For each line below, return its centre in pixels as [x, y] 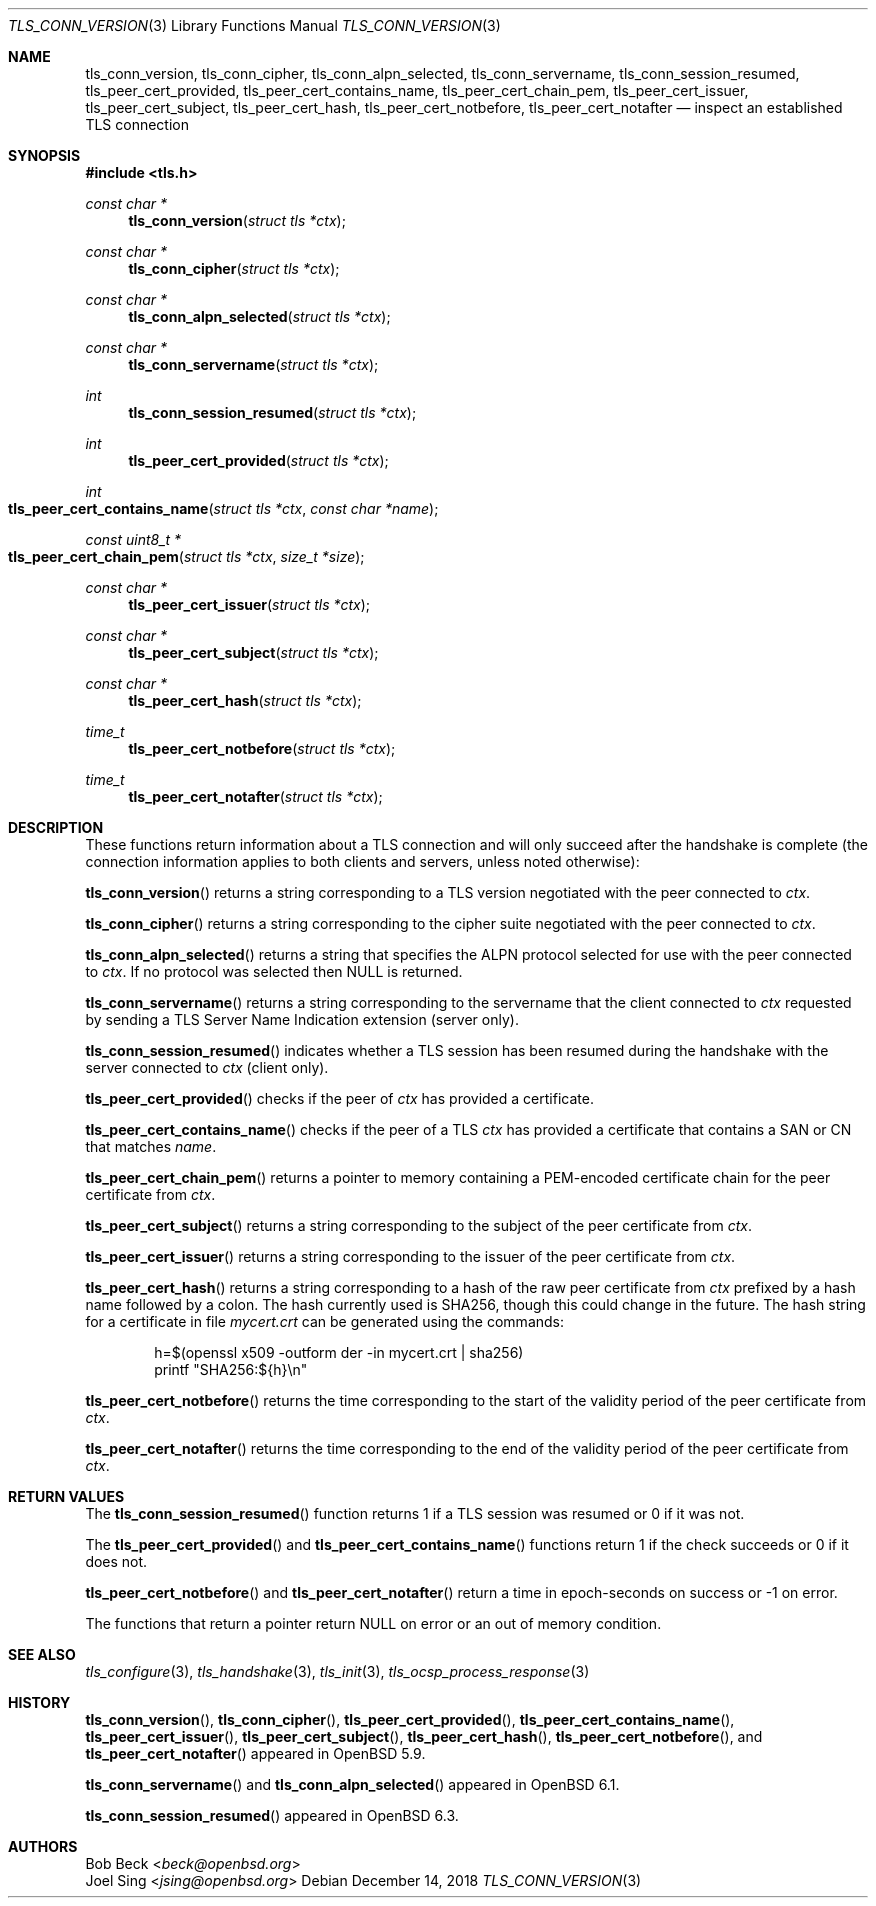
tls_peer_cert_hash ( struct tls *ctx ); [245, 700]
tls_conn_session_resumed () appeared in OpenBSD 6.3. [272, 1815]
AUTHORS [43, 1846]
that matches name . [151, 1146]
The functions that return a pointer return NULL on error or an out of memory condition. [373, 1623]
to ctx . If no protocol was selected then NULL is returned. [274, 971]
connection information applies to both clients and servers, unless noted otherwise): [362, 861]
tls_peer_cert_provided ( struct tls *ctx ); [258, 460]
